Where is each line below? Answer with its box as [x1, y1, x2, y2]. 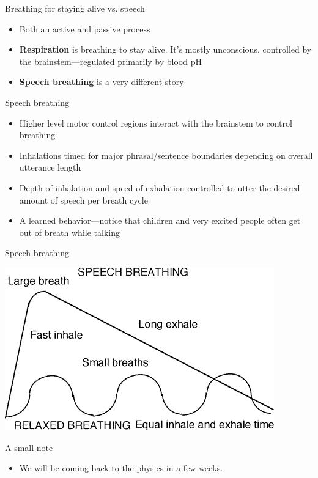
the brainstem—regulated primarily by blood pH [19, 54, 202, 67]
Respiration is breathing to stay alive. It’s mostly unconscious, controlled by [19, 43, 312, 56]
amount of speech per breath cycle [19, 193, 148, 206]
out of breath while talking [19, 226, 120, 238]
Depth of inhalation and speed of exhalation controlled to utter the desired [19, 181, 300, 194]
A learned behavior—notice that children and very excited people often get [19, 214, 301, 227]
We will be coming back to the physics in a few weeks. [19, 461, 223, 474]
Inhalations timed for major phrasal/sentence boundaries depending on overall [19, 149, 313, 161]
